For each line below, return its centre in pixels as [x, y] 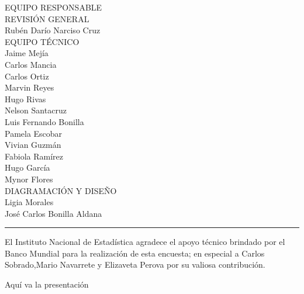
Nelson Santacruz [36, 110]
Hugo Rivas [25, 98]
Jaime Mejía [27, 53]
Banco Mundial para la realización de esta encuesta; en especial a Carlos [135, 253]
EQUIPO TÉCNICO [42, 41]
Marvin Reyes [30, 87]
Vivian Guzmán [33, 145]
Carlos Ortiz [27, 76]
